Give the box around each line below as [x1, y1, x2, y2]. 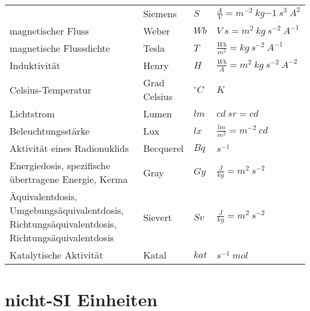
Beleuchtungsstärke [10, 124, 90, 138]
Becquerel [143, 141, 184, 155]
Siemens [143, 7, 177, 20]
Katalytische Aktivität [10, 248, 103, 262]
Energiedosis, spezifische [10, 158, 110, 172]
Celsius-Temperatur [10, 82, 92, 97]
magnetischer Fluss [10, 24, 89, 38]
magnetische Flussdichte [10, 41, 110, 55]
